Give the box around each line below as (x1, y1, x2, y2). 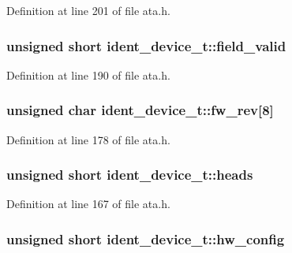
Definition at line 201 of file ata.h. (6, 2, 170, 18)
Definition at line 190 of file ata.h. (6, 66, 170, 83)
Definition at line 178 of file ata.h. (6, 131, 170, 147)
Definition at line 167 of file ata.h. (6, 195, 170, 212)
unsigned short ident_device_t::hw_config (6, 229, 285, 248)
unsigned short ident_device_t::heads (6, 165, 253, 184)
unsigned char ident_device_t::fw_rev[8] (6, 100, 274, 120)
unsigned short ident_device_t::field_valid (6, 35, 286, 55)
